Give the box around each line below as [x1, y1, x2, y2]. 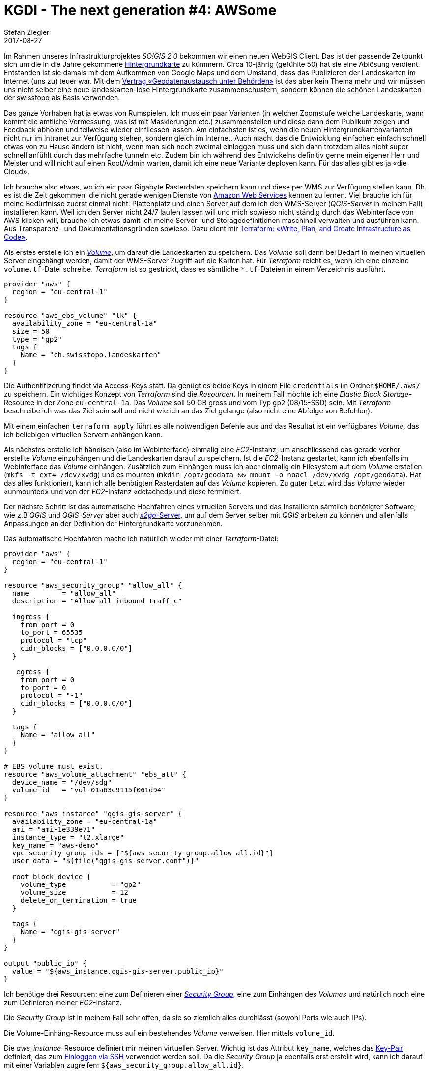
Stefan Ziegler [4, 28, 50, 36]
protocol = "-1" [20, 691, 83, 699]
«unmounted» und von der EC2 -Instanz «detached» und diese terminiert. [4, 487, 241, 496]
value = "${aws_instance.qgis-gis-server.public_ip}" [12, 967, 224, 975]
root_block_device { [12, 872, 91, 881]
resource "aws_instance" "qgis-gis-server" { [4, 809, 182, 818]
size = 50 [12, 327, 50, 335]
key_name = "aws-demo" [12, 841, 99, 849]
